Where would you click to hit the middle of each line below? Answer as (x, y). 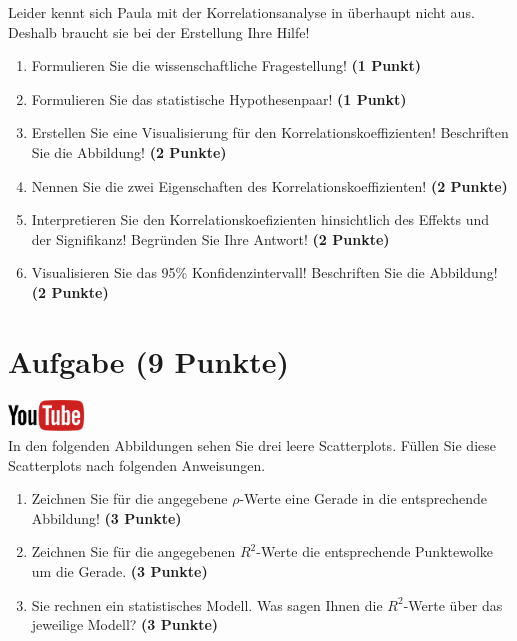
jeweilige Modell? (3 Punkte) (125, 624)
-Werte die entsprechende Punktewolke (375, 551)
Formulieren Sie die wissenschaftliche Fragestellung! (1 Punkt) (226, 65)
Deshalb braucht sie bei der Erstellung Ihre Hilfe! (159, 31)
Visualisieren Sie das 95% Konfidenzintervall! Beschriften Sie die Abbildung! (264, 272)
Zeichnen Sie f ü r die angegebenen (133, 551)
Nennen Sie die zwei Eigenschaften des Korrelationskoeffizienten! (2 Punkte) (269, 185)
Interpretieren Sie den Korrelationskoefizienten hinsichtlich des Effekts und (260, 219)
